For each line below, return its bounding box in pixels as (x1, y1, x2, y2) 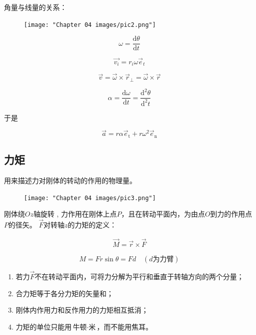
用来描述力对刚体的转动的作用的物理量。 (4, 175, 136, 186)
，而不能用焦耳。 (97, 321, 153, 332)
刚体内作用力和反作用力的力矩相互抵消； (15, 305, 148, 315)
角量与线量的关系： (4, 2, 67, 12)
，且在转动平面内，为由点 (121, 209, 205, 219)
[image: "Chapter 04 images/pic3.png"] (24, 194, 156, 202)
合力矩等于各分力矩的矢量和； (15, 288, 114, 298)
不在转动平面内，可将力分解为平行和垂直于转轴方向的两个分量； (34, 271, 244, 282)
